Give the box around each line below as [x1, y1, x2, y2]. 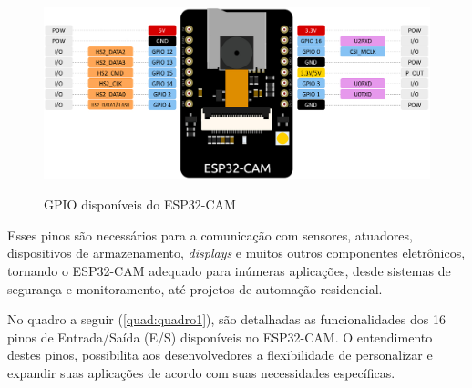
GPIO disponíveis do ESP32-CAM [44, 195, 236, 214]
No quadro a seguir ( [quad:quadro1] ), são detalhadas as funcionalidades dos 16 [7, 310, 446, 329]
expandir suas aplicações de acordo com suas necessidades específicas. [7, 363, 395, 383]
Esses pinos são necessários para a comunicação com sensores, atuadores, [7, 225, 413, 244]
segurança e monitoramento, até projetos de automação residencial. [7, 279, 383, 298]
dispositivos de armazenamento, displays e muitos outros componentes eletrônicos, [7, 243, 466, 262]
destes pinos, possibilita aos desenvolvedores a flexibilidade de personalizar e [7, 345, 433, 364]
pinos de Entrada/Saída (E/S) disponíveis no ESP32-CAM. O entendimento [7, 327, 433, 346]
